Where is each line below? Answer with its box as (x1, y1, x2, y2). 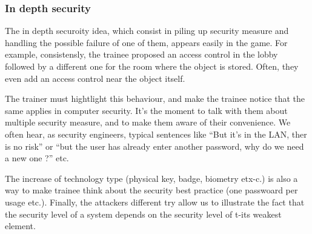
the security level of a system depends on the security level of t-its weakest (5, 207, 282, 220)
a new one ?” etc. (5, 152, 69, 164)
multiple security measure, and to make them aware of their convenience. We (5, 116, 291, 129)
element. (5, 219, 36, 232)
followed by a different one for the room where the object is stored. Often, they (5, 60, 299, 72)
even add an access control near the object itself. (5, 72, 185, 84)
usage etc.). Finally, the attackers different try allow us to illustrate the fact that (5, 195, 305, 208)
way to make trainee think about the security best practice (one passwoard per (5, 184, 298, 196)
